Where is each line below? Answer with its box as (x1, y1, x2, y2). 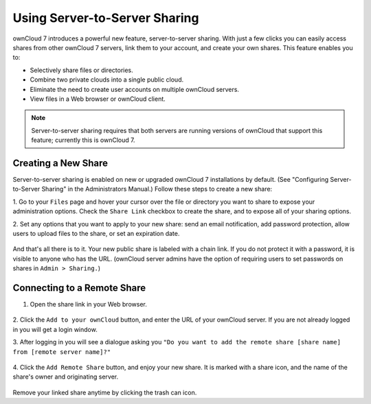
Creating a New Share (12, 157, 108, 169)
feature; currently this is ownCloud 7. (31, 136, 135, 144)
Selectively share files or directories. (30, 66, 133, 74)
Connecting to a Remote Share (12, 282, 146, 294)
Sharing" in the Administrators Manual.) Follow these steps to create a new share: (41, 185, 273, 193)
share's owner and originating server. (12, 372, 119, 381)
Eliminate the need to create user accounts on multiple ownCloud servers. (30, 85, 240, 93)
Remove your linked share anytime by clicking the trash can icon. (12, 388, 197, 396)
